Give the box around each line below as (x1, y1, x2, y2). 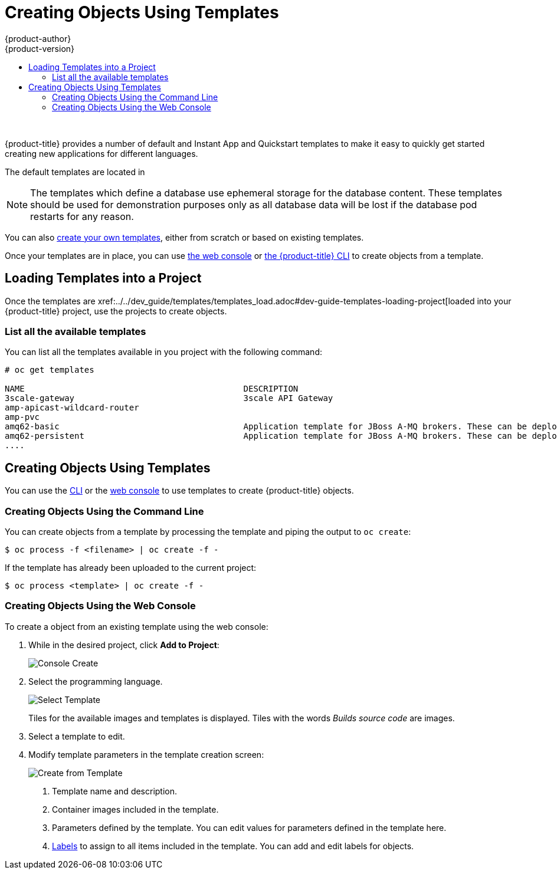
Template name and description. (52, 786, 178, 796)
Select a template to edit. (28, 731, 125, 741)
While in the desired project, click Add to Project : (28, 639, 219, 650)
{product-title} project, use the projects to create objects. (5, 305, 227, 316)
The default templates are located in (5, 166, 145, 177)
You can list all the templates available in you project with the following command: (5, 347, 322, 357)
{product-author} (5, 33, 71, 44)
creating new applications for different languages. (5, 148, 198, 159)
